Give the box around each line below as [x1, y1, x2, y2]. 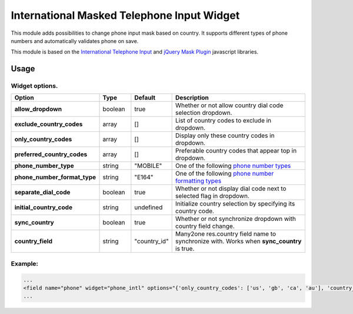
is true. [175, 244, 195, 253]
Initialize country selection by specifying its [175, 200, 295, 208]
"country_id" [134, 237, 169, 246]
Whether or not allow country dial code [175, 101, 284, 110]
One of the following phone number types [175, 162, 291, 170]
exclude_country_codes [14, 120, 83, 128]
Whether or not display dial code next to [175, 184, 287, 193]
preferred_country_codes [14, 150, 88, 158]
